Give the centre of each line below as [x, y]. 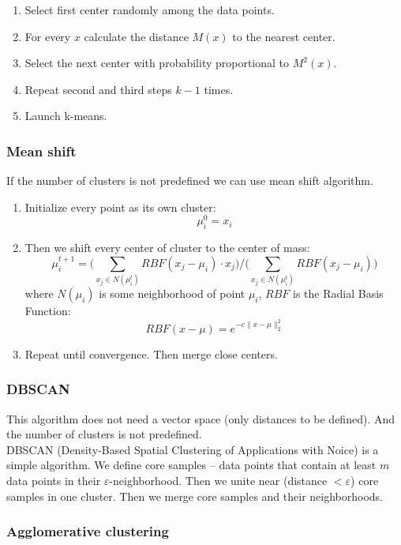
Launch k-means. [66, 116]
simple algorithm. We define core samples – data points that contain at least [191, 465]
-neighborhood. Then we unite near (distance [218, 480]
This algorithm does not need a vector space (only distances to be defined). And [200, 418]
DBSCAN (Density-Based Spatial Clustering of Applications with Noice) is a [193, 449]
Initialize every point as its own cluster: [120, 207]
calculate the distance [136, 36]
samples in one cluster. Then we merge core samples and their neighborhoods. [195, 496]
